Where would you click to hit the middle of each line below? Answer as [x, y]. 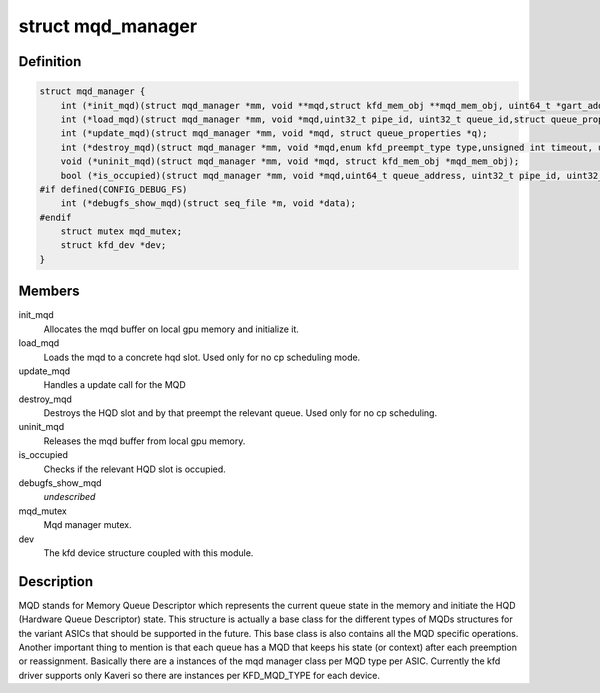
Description [56, 581]
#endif [55, 217]
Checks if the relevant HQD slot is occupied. [135, 469]
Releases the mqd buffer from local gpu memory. [144, 441]
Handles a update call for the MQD [115, 385]
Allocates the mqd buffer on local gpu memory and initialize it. [171, 329]
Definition [50, 61]
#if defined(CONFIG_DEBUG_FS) [113, 189]
